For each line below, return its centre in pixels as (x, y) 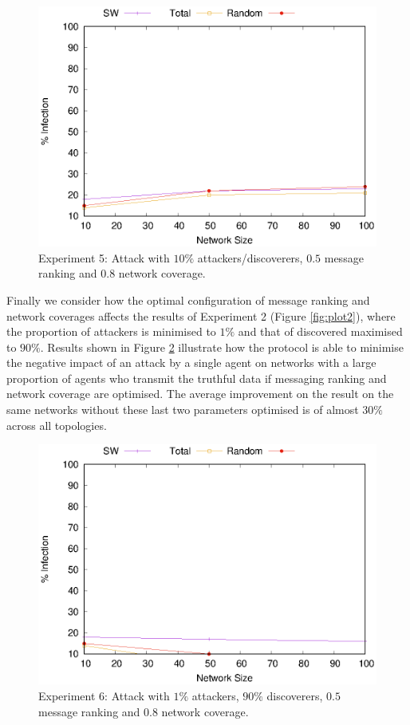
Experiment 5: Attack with (104, 257)
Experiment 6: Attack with (104, 695)
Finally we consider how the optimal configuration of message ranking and (188, 299)
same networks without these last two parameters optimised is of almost (183, 410)
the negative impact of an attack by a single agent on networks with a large (191, 362)
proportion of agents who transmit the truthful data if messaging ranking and (197, 378)
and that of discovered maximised (320, 331)
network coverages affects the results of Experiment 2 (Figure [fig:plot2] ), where (201, 315)
